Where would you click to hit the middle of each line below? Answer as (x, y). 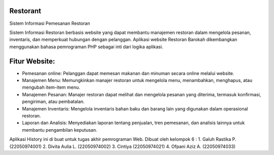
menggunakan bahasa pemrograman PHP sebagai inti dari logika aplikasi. (86, 47)
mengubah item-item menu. (51, 87)
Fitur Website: (32, 61)
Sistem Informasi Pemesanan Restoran (50, 23)
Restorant (25, 11)
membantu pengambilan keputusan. (60, 130)
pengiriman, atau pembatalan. (53, 102)
